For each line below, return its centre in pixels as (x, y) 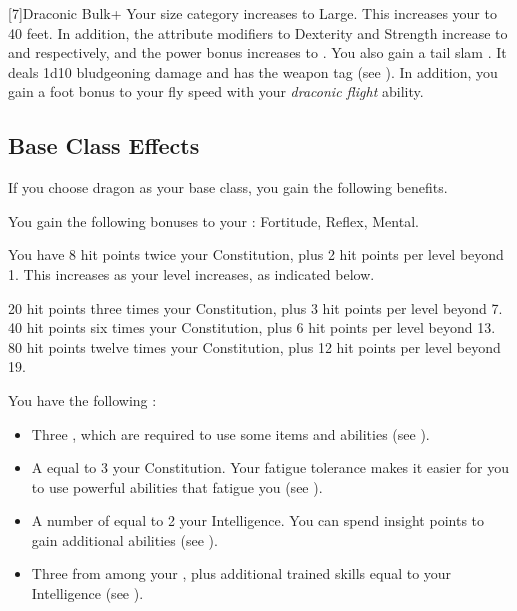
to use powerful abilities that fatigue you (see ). (177, 486)
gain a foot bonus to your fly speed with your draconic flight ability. (216, 91)
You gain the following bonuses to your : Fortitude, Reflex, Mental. (213, 220)
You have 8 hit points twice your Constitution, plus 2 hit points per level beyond (256, 254)
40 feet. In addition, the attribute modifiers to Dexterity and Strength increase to (258, 32)
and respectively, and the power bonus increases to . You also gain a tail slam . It (257, 52)
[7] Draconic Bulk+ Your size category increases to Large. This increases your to (252, 13)
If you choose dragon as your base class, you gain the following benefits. (228, 187)
